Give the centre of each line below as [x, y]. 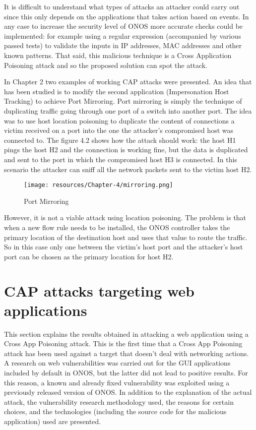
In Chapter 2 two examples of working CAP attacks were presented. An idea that [128, 82]
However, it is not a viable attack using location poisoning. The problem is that [125, 217]
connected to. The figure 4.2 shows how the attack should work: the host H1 [120, 140]
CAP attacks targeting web [99, 290]
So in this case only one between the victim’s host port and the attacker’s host [124, 247]
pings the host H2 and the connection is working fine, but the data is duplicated [126, 150]
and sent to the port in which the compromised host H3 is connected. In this [121, 159]
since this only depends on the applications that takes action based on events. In [127, 16]
